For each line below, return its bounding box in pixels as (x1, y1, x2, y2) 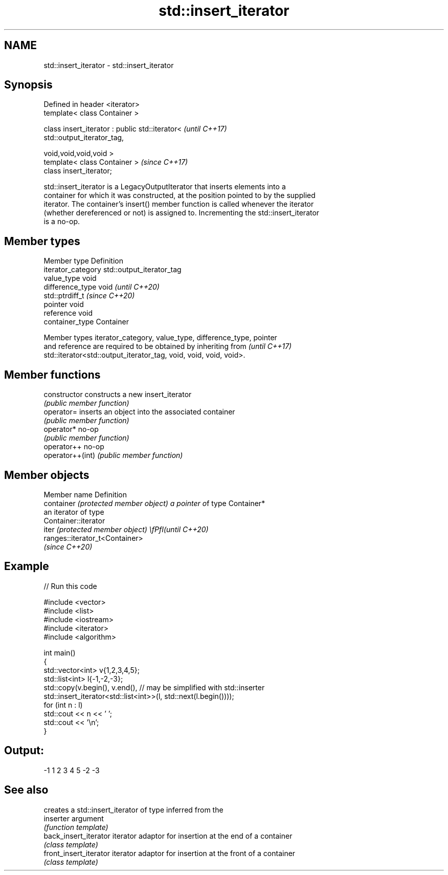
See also (4, 783, 49, 797)
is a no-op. (43, 217, 80, 226)
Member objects (4, 468, 89, 482)
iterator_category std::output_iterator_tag (43, 265, 182, 274)
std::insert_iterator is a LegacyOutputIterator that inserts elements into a (43, 182, 286, 191)
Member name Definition (43, 490, 127, 499)
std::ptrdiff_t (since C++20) (43, 291, 135, 300)
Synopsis (4, 78, 53, 92)
